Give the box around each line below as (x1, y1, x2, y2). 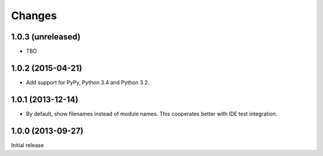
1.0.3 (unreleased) (11, 32, 81, 42)
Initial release (11, 141, 44, 149)
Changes (11, 9, 57, 22)
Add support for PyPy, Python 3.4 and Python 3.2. (26, 78, 150, 86)
